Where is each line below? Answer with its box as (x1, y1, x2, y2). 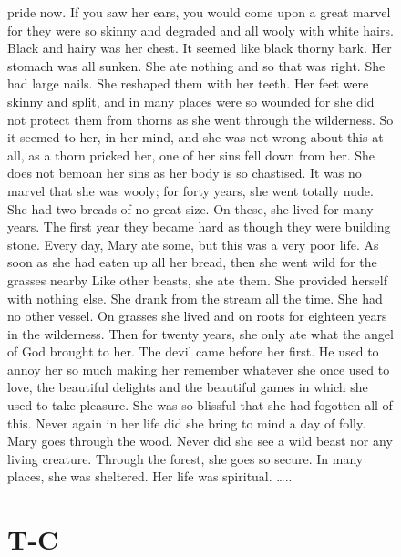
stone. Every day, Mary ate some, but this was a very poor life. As (7, 234, 379, 253)
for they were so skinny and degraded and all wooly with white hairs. (7, 20, 394, 39)
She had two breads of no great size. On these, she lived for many (7, 199, 374, 218)
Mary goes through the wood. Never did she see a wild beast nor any (7, 431, 393, 450)
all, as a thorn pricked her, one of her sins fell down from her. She (7, 145, 375, 164)
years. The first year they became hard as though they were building (7, 217, 391, 236)
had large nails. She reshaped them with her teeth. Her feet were (7, 74, 369, 93)
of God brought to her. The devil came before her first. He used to (7, 342, 379, 361)
